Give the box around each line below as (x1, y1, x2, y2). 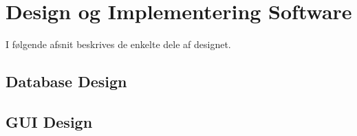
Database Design (6, 71, 127, 92)
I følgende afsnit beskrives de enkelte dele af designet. (6, 37, 231, 52)
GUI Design (6, 111, 93, 132)
